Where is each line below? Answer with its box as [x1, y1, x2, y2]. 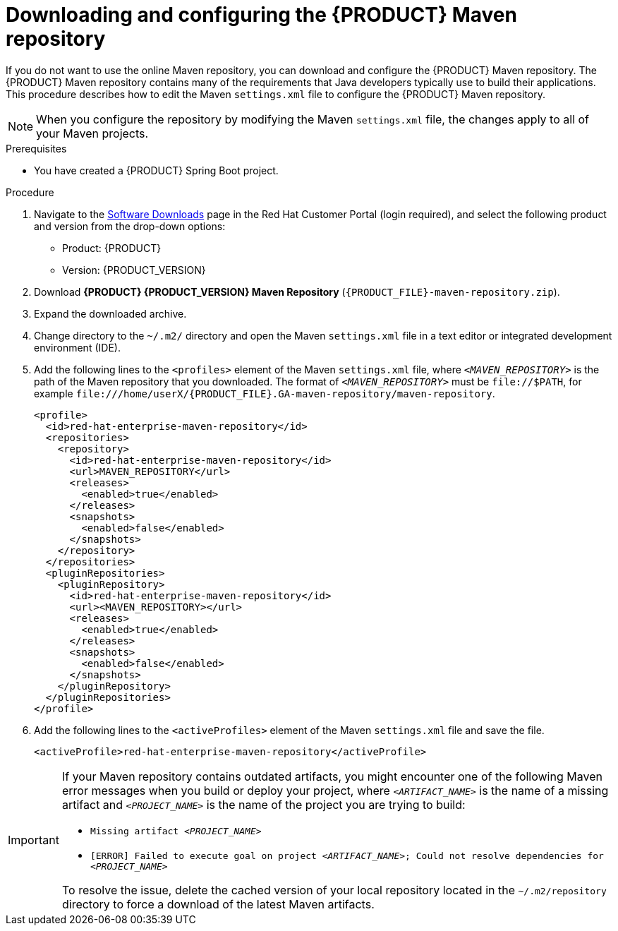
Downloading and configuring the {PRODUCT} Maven [6, 3, 517, 27]
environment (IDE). [34, 341, 121, 354]
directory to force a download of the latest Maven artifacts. [61, 896, 375, 911]
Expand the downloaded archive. [34, 307, 187, 320]
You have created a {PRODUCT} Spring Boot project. [34, 164, 279, 176]
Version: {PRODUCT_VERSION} [62, 263, 206, 276]
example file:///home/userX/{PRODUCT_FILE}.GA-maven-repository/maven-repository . [34, 387, 495, 400]
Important [8, 833, 59, 848]
